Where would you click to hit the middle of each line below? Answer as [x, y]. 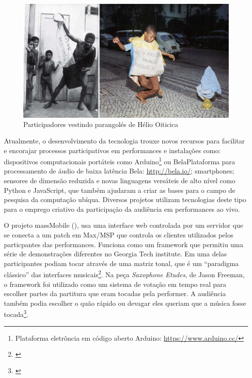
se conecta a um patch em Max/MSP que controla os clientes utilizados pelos [119, 234]
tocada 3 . [16, 314]
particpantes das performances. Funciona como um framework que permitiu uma [124, 244]
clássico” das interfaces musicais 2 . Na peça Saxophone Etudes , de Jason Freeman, [124, 274]
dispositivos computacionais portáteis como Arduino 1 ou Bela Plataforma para [119, 161]
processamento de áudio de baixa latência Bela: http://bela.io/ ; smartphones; [119, 171]
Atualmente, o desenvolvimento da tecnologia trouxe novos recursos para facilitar [125, 140]
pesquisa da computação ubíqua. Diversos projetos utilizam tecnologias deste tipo [125, 199]
